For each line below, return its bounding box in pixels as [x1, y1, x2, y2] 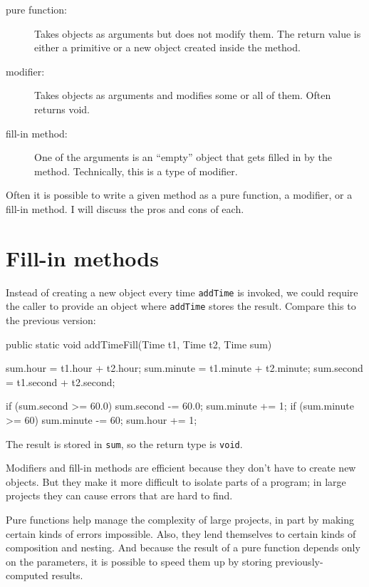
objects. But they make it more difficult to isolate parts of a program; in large [6, 474, 346, 489]
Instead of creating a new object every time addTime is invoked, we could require [6, 284, 358, 299]
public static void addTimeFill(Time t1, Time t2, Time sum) [6, 336, 272, 351]
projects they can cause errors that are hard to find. [6, 488, 233, 503]
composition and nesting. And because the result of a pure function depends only [6, 540, 360, 555]
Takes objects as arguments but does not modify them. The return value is [34, 26, 361, 41]
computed [6, 568, 48, 583]
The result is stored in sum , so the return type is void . [6, 436, 243, 451]
